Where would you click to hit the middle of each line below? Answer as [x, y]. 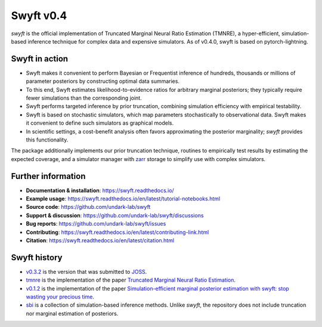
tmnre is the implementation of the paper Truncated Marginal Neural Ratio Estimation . [131, 280]
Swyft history [37, 257]
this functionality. [47, 140]
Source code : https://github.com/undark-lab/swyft [88, 207]
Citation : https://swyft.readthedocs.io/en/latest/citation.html [100, 240]
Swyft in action [40, 59]
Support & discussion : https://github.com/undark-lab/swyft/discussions [115, 215]
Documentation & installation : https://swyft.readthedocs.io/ [100, 190]
